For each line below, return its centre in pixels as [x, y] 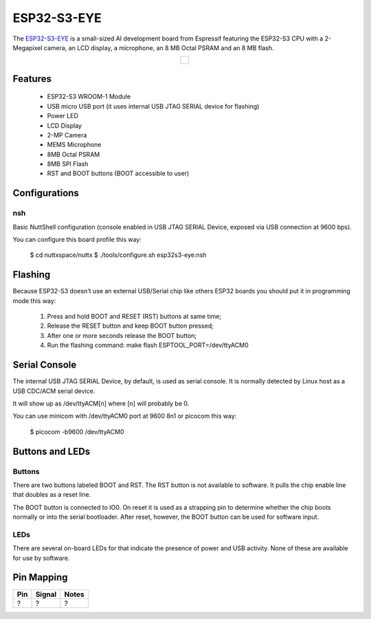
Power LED [63, 116]
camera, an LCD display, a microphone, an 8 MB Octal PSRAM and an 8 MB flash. [159, 47]
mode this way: [34, 301]
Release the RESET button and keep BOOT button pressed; [131, 326]
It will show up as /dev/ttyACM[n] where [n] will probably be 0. [101, 403]
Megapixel [27, 47]
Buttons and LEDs [52, 451]
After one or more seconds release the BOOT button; [122, 335]
